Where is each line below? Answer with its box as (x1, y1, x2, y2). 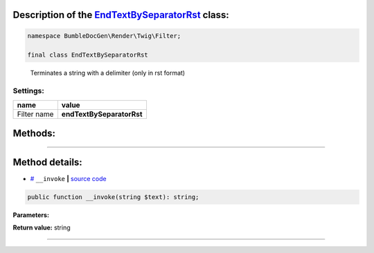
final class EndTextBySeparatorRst (27, 51, 148, 59)
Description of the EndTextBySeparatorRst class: (12, 9, 230, 21)
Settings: (12, 86, 44, 96)
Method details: (12, 156, 82, 168)
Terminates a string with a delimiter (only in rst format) (30, 69, 186, 77)
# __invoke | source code (30, 175, 107, 183)
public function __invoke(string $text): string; (27, 194, 199, 201)
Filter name (17, 109, 54, 119)
